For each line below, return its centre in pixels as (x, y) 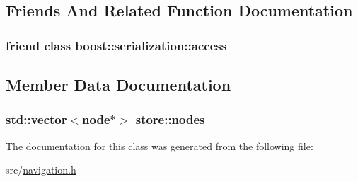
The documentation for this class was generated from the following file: (160, 146)
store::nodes (170, 119)
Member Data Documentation (119, 85)
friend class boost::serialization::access (116, 45)
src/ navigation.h (41, 170)
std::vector (36, 119)
